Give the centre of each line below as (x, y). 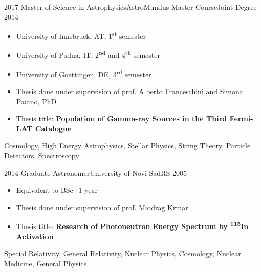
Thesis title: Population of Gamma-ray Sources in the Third (122, 118)
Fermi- (241, 118)
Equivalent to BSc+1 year (57, 190)
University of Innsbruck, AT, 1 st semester (81, 35)
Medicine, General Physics (46, 263)
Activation (35, 236)
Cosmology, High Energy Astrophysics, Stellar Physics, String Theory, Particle (127, 145)
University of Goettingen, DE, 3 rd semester (84, 73)
